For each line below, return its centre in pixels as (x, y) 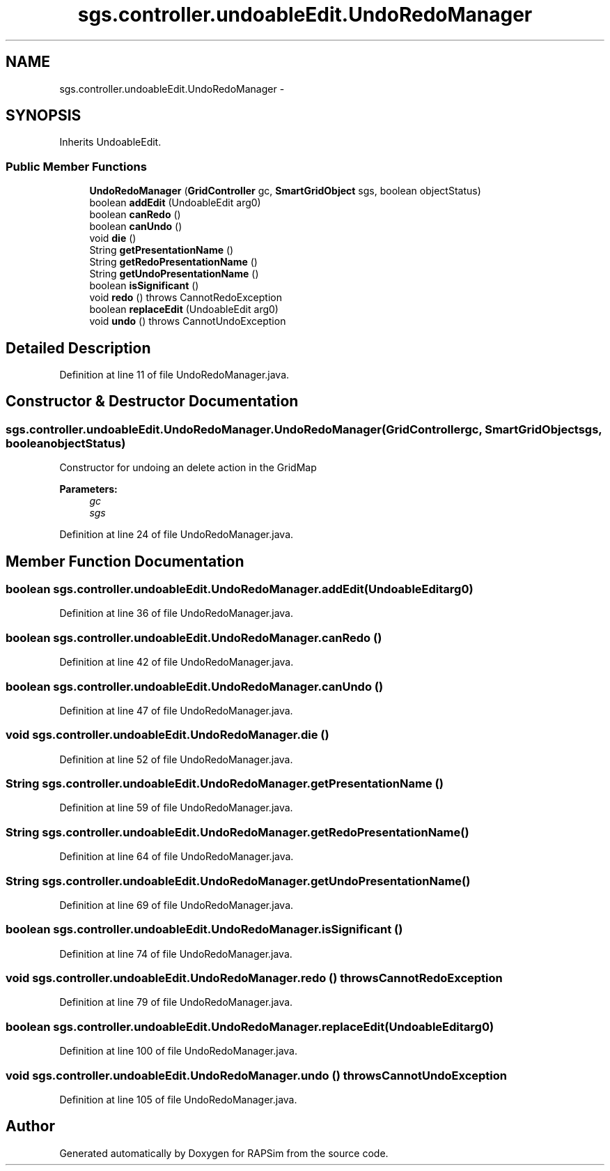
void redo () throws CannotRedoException (186, 298)
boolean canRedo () (135, 215)
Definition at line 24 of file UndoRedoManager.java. (177, 535)
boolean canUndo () (136, 227)
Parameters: (88, 489)
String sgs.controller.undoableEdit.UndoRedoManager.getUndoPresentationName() (238, 881)
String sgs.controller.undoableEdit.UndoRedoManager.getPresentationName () (225, 784)
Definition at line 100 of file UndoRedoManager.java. (179, 1051)
